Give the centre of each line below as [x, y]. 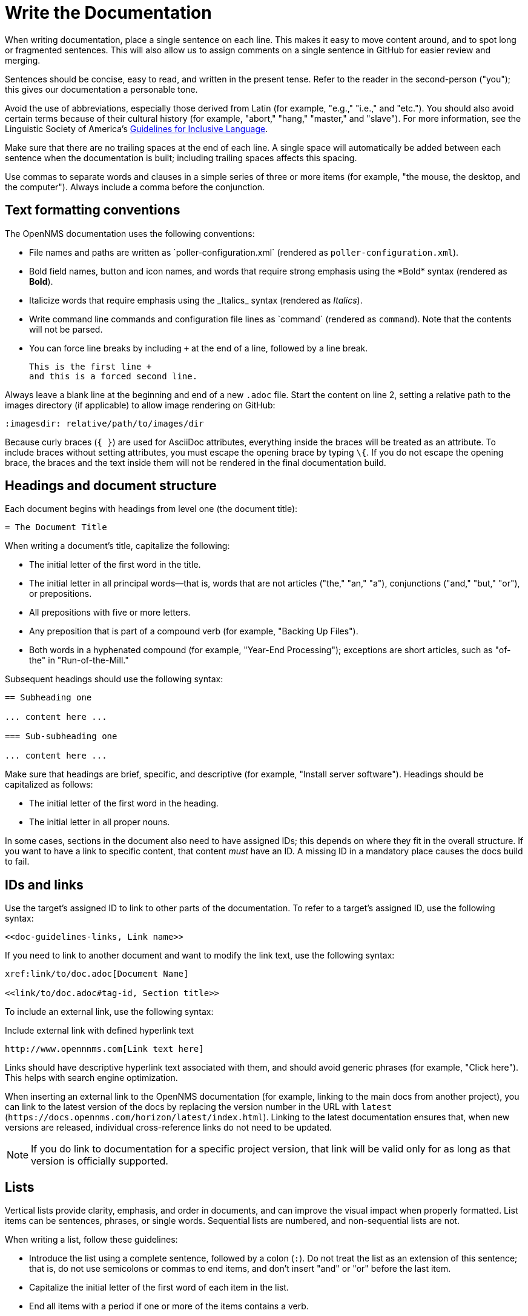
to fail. [17, 862]
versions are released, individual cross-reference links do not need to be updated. [169, 1128]
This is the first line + [91, 366]
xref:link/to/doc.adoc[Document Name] [97, 974]
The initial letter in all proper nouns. [100, 822]
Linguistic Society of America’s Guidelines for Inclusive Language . [137, 128]
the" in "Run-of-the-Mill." [79, 660]
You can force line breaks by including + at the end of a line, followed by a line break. [199, 348]
